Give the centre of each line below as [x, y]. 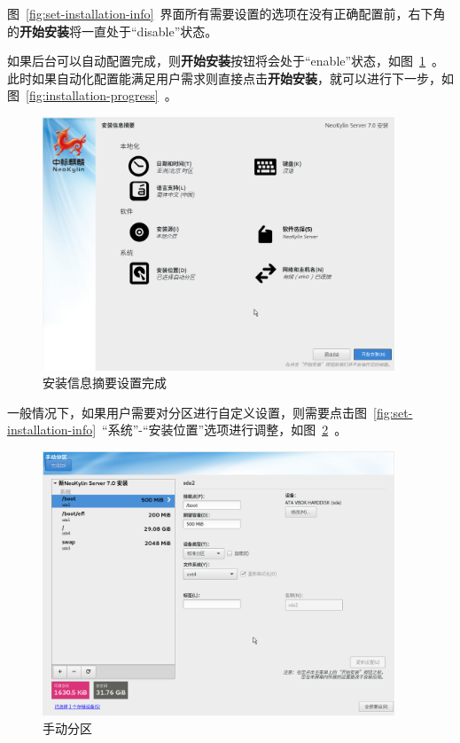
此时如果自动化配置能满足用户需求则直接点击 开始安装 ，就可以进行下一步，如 [230, 78]
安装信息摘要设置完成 [105, 383]
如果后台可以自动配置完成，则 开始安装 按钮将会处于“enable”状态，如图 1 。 [226, 61]
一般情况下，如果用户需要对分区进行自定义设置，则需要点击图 [187, 412]
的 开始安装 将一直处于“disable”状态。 [113, 31]
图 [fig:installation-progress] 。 [92, 95]
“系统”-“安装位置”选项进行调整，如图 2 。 [225, 430]
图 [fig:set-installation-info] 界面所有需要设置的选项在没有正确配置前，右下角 [226, 13]
